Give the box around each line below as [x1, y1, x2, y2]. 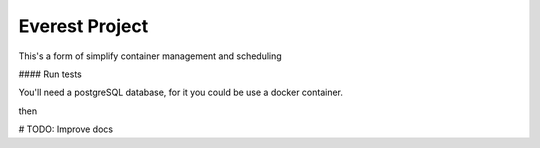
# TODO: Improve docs [18, 123, 114, 135]
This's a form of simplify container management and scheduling [18, 50, 282, 62]
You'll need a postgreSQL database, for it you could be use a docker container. [18, 86, 344, 99]
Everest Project [18, 15, 149, 37]
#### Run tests [18, 68, 82, 80]
